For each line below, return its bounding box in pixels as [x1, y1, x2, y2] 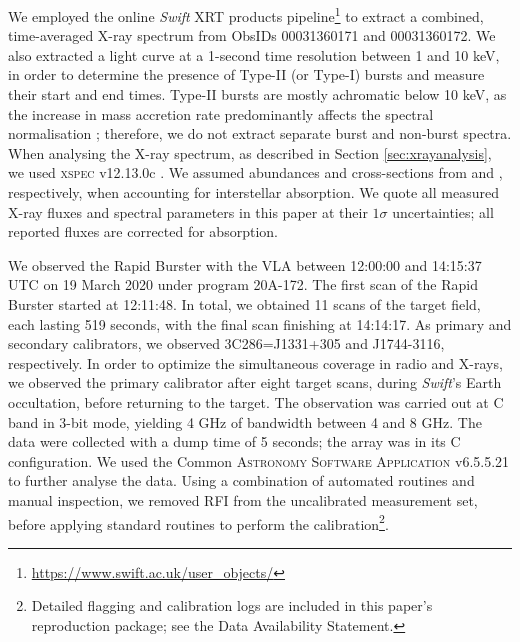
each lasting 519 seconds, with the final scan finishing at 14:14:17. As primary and [8, 313, 512, 334]
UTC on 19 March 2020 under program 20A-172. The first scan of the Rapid [8, 274, 478, 295]
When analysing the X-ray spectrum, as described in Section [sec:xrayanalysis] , [8, 142, 492, 163]
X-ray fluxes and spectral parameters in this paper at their [8, 201, 368, 222]
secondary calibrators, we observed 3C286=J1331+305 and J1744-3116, [8, 333, 445, 354]
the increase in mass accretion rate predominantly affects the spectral [8, 103, 434, 124]
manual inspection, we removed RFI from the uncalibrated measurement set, [8, 489, 478, 510]
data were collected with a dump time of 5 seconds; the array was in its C [8, 431, 461, 452]
